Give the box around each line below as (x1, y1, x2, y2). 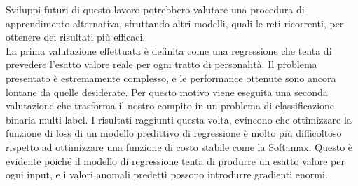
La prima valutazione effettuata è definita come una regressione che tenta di (6, 43, 332, 58)
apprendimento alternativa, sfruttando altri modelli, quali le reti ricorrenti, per (6, 15, 344, 30)
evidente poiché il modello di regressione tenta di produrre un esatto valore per (6, 153, 345, 168)
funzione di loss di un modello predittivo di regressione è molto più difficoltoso (6, 126, 342, 140)
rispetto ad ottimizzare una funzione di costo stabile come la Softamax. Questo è (6, 139, 353, 154)
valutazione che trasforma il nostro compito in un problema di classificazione (6, 98, 335, 113)
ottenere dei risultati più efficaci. (6, 29, 146, 44)
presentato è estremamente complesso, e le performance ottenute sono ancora (6, 70, 336, 85)
